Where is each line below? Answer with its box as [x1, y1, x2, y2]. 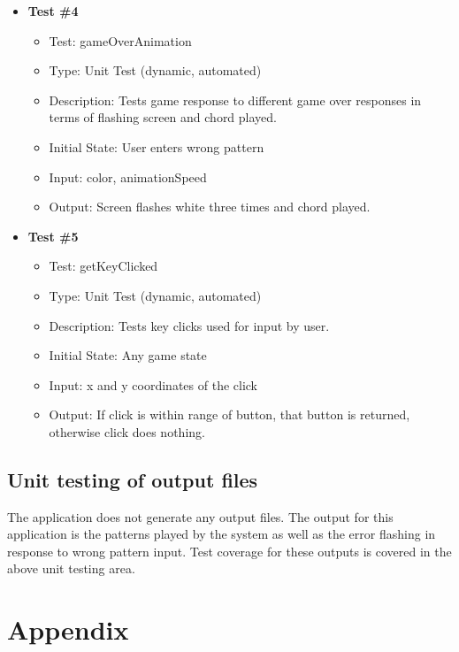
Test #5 [27, 226, 79, 245]
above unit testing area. [7, 559, 135, 578]
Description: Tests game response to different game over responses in [49, 90, 422, 109]
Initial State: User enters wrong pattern [49, 137, 264, 156]
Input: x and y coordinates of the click [49, 375, 258, 394]
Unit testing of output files [7, 465, 258, 493]
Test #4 [27, 2, 79, 19]
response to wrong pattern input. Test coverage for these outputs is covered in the [7, 541, 452, 560]
